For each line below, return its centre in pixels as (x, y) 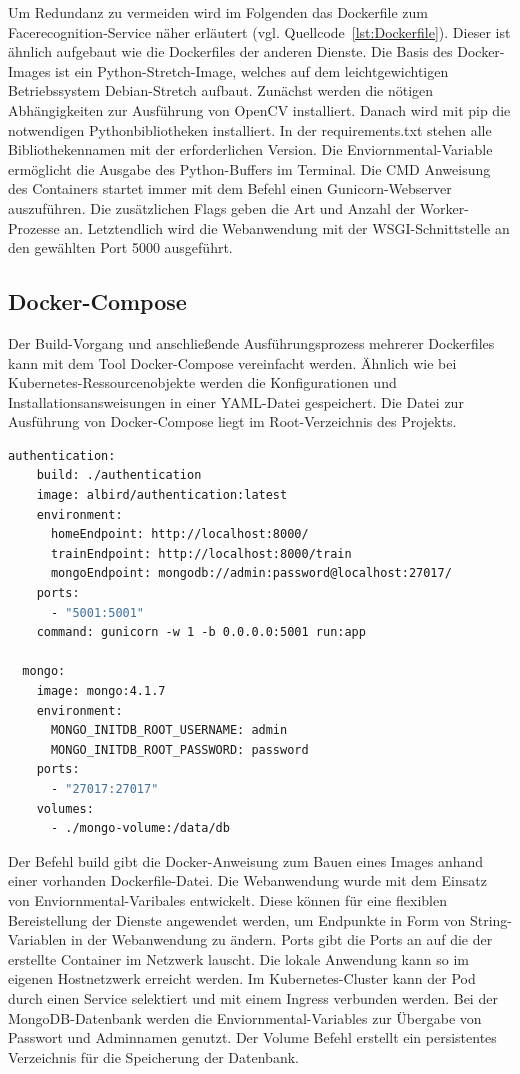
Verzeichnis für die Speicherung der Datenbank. (153, 1056)
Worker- (444, 207)
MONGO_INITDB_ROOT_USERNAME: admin (169, 730)
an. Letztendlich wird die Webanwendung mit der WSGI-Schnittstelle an (287, 227)
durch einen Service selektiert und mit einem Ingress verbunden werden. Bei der (253, 997)
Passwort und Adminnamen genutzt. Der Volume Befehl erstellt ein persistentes (252, 1037)
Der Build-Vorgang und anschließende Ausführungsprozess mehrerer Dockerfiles (251, 342)
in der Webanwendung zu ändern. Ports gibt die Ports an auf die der (282, 939)
